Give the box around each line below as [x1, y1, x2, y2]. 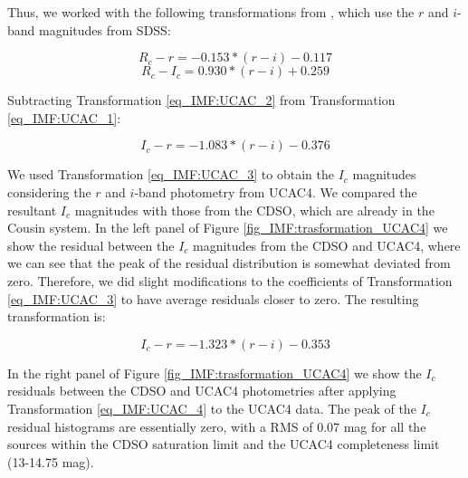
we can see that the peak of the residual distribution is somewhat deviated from [7, 253, 451, 272]
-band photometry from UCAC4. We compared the [134, 182, 417, 201]
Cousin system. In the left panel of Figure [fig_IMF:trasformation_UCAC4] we [7, 218, 448, 237]
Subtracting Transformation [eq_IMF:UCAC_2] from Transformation [7, 91, 396, 110]
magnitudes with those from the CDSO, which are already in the [74, 200, 435, 219]
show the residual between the [7, 235, 175, 254]
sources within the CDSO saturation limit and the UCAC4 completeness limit [7, 435, 440, 454]
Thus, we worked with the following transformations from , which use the [7, 3, 415, 21]
